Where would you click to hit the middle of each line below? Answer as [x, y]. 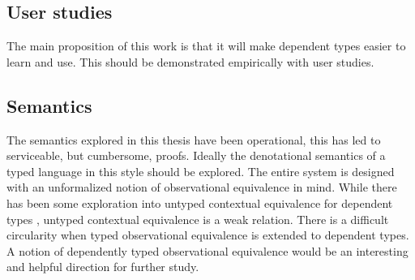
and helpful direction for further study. [103, 267]
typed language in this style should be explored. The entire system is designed [201, 171]
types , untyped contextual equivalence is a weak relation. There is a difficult [198, 219]
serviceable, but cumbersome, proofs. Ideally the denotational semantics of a [196, 155]
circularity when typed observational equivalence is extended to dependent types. [208, 235]
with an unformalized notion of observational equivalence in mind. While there [202, 187]
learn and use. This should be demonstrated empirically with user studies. [190, 61]
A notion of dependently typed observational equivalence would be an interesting [207, 250]
